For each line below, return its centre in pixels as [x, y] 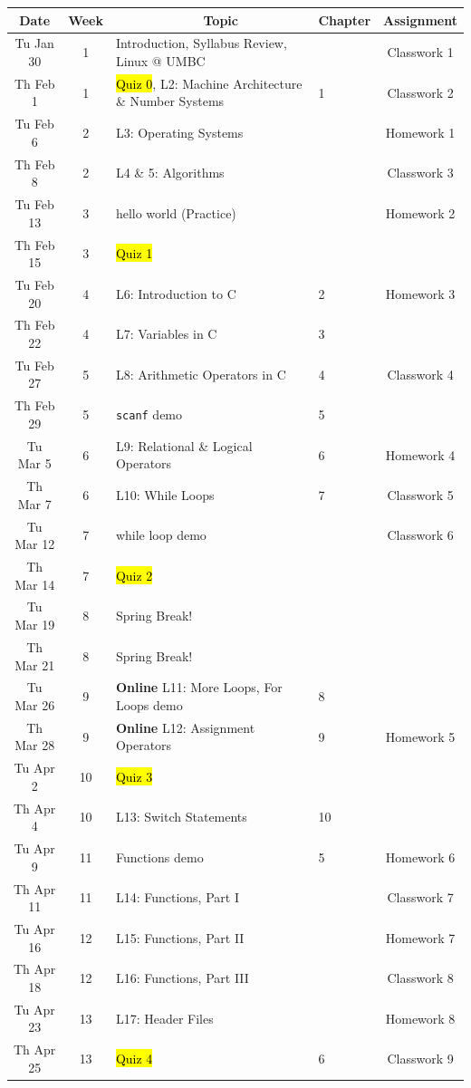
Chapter [345, 19]
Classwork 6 [420, 535]
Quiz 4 [134, 1059]
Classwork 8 [420, 978]
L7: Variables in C [166, 334]
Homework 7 [420, 937]
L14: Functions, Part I [177, 897]
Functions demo [159, 857]
